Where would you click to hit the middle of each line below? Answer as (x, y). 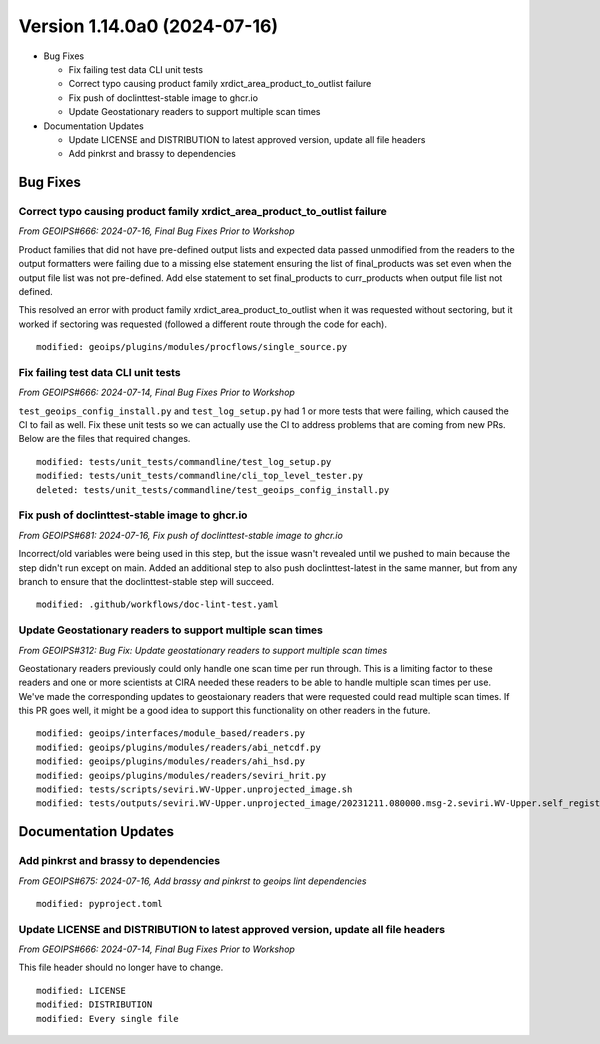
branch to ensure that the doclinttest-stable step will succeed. (146, 581)
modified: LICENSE (81, 990)
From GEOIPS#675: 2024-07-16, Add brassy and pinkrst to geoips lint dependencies (192, 881)
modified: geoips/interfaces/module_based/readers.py (170, 733)
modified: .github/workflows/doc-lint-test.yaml (157, 604)
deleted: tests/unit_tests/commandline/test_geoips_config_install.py (213, 489)
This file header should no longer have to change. (121, 967)
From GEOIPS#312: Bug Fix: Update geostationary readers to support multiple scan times (203, 650)
